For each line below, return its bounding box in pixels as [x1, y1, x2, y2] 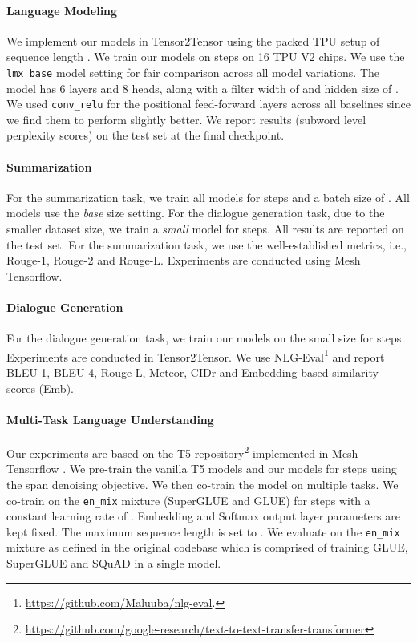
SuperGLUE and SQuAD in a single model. [6, 555, 221, 571]
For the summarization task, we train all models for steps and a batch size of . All [6, 188, 410, 205]
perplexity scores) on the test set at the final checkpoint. [6, 127, 285, 144]
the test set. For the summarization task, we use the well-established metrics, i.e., [6, 236, 407, 253]
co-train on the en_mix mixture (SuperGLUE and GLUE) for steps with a [6, 491, 370, 508]
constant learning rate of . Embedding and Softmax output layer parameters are [6, 508, 401, 524]
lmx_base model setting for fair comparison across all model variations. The [6, 63, 380, 80]
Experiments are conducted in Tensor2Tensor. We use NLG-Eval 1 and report [6, 346, 385, 365]
